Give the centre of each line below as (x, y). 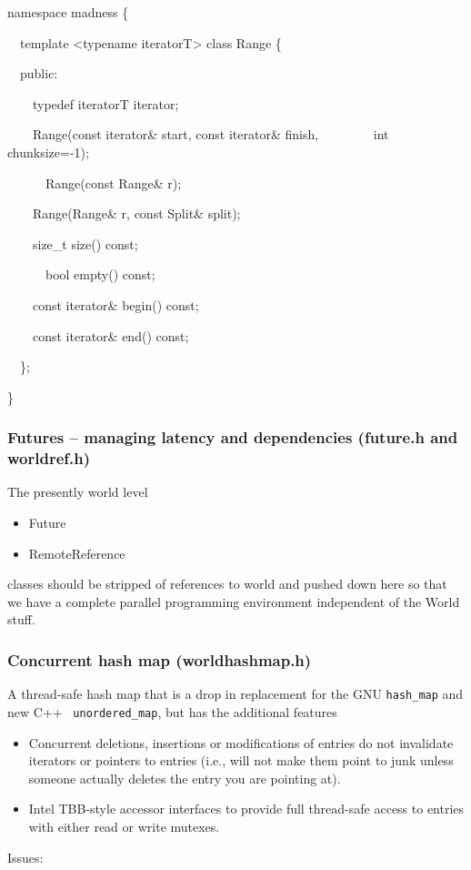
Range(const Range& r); (113, 182)
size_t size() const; (85, 243)
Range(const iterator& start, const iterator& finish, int (210, 134)
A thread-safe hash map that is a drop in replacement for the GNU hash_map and (235, 694)
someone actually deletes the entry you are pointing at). (185, 778)
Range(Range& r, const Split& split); (136, 213)
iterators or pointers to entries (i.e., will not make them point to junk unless (241, 760)
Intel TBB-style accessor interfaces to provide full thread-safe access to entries (246, 809)
